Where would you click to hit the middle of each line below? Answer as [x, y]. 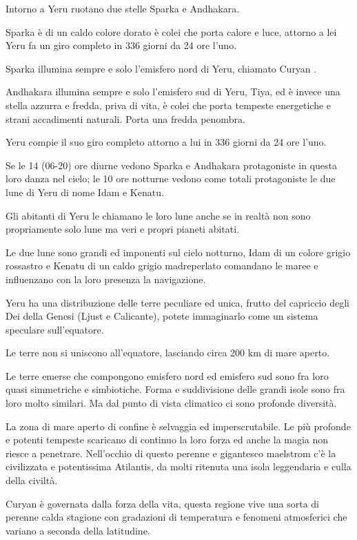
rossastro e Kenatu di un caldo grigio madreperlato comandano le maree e [162, 266]
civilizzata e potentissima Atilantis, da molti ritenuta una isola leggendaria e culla [178, 466]
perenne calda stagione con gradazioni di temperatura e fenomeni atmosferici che [176, 517]
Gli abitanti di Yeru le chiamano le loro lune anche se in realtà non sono [158, 215]
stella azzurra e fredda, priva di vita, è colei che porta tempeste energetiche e [169, 105]
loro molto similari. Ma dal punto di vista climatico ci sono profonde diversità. [171, 403]
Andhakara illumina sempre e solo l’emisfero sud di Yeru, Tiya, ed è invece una [173, 91]
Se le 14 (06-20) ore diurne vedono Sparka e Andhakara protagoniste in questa [172, 165]
